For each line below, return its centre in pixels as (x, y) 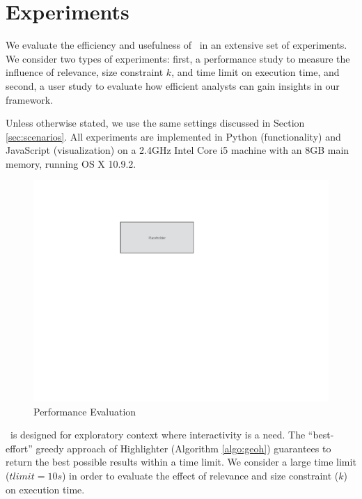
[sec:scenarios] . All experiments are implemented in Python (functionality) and (173, 136)
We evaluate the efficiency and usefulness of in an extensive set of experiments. (176, 45)
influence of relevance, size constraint (85, 72)
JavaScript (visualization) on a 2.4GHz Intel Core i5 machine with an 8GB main (178, 150)
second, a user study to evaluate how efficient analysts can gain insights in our (173, 85)
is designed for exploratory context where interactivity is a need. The (158, 435)
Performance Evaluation (85, 411)
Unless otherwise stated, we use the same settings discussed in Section (155, 123)
